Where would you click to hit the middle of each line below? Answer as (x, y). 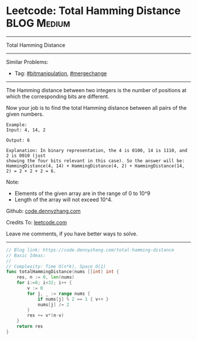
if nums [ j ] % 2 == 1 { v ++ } (73, 299)
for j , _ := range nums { (59, 294)
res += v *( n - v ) (46, 315)
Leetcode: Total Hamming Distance (94, 11)
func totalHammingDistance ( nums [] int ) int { (62, 272)
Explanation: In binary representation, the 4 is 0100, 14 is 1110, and (97, 150)
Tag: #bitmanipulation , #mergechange (61, 73)
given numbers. (25, 114)
